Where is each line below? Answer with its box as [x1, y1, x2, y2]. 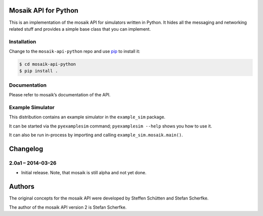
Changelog [9, 144, 43, 153]
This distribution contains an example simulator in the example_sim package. [9, 114, 166, 120]
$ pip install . [19, 68, 58, 74]
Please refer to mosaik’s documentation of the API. [9, 92, 111, 98]
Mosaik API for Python [9, 6, 79, 15]
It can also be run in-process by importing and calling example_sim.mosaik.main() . [9, 132, 183, 138]
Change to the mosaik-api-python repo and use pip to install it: [9, 49, 141, 54]
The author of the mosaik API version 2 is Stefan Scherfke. [9, 204, 127, 210]
